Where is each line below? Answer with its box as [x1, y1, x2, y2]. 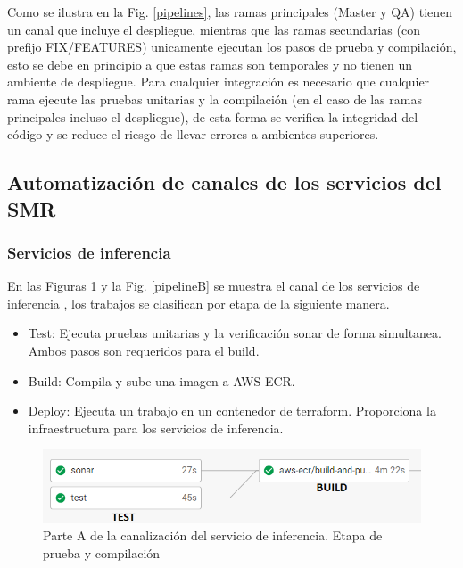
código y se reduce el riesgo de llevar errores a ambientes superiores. [7, 125, 379, 144]
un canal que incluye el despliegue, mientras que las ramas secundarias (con [7, 20, 420, 38]
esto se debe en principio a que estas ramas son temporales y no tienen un [7, 54, 413, 73]
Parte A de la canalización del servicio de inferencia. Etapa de [43, 525, 383, 544]
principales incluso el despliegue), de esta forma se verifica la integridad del [7, 107, 418, 126]
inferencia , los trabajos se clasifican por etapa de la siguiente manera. [7, 293, 390, 312]
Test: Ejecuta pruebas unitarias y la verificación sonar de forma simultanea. [28, 324, 442, 342]
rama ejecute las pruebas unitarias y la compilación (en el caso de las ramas [7, 89, 422, 108]
